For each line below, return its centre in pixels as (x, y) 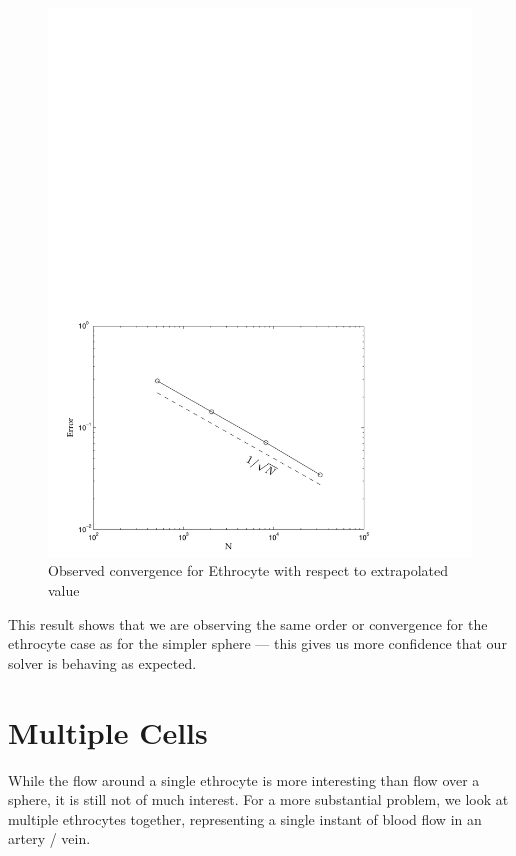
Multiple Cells (108, 731)
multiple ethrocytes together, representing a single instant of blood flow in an (245, 818)
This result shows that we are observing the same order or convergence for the (248, 623)
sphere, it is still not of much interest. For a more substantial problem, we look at (258, 799)
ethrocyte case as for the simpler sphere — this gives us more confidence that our (257, 643)
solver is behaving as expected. (102, 662)
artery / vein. (49, 838)
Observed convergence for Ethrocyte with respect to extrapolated (248, 570)
